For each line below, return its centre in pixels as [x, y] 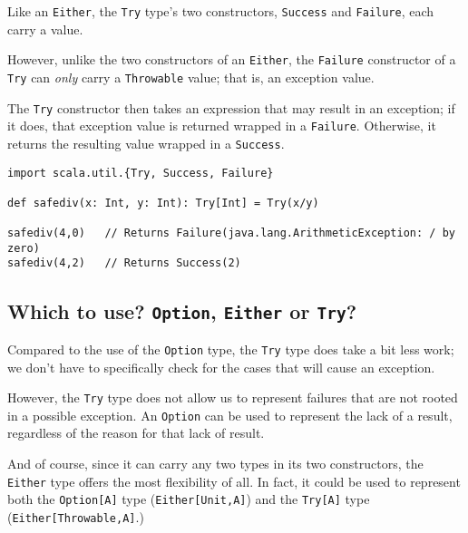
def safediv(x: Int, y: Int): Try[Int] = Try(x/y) [163, 203]
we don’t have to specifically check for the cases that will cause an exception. [221, 367]
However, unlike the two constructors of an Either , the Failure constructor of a [232, 59]
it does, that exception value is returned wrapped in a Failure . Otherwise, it [222, 126]
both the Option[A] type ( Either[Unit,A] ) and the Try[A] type [189, 499]
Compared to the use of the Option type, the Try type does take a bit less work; [231, 349]
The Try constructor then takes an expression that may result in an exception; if [231, 107]
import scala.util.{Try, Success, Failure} [141, 173]
